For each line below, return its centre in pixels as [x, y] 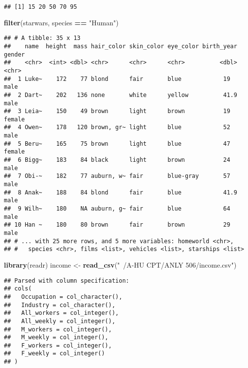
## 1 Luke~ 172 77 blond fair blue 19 [117, 79]
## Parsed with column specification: [67, 281]
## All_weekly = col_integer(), [60, 321]
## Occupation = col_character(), [63, 297]
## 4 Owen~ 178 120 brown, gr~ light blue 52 [117, 127]
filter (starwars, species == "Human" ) [61, 22]
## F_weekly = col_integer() [54, 354]
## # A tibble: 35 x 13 [42, 38]
